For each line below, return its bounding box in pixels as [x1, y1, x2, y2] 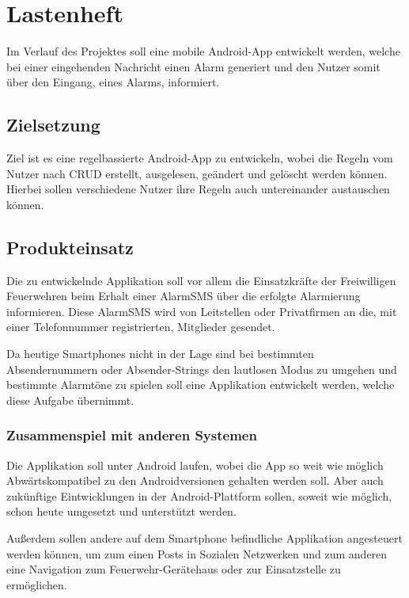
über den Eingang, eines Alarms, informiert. [6, 74, 220, 90]
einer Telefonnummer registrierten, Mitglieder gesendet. [6, 318, 275, 335]
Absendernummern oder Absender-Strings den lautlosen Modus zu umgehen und [6, 360, 397, 377]
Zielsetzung [6, 112, 100, 137]
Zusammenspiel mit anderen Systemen [6, 425, 257, 445]
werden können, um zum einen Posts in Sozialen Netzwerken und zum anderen [6, 545, 388, 562]
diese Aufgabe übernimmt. [6, 391, 134, 408]
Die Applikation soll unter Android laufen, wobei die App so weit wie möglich [6, 456, 384, 473]
